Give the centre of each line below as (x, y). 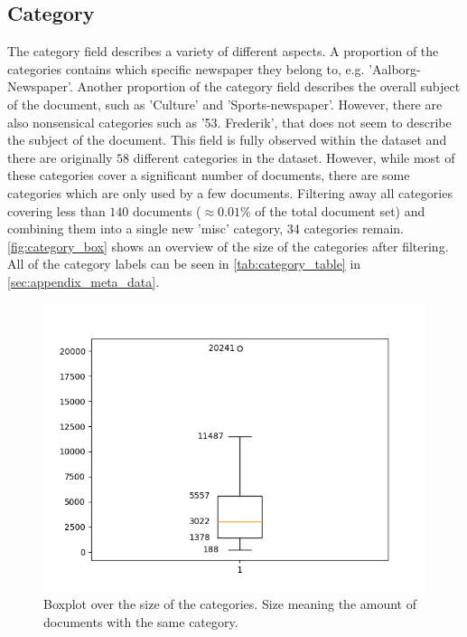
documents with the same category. (141, 621)
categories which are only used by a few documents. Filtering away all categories (230, 192)
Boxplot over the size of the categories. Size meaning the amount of (230, 604)
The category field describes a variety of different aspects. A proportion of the (223, 51)
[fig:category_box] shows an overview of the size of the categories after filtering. (228, 246)
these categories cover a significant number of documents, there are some (209, 175)
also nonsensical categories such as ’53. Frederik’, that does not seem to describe (229, 122)
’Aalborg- (395, 68)
